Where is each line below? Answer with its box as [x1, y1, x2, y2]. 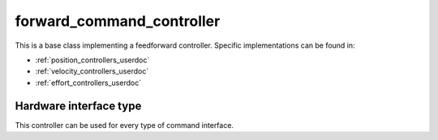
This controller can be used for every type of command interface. [15, 120, 234, 129]
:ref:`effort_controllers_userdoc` [35, 78, 142, 87]
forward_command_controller [15, 12, 221, 30]
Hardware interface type [15, 99, 142, 112]
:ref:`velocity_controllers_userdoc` [35, 66, 149, 76]
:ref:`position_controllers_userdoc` [35, 55, 150, 65]
